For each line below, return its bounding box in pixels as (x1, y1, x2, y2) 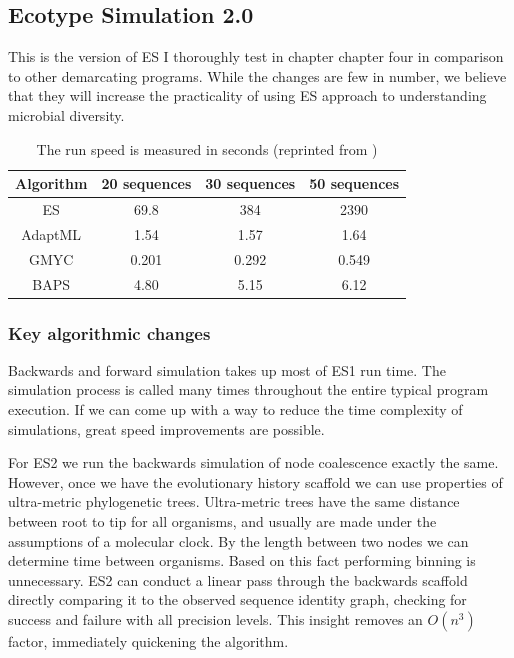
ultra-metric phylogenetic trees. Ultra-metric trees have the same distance (8, 491, 460, 512)
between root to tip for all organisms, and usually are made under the (8, 511, 437, 532)
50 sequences (309, 173, 400, 194)
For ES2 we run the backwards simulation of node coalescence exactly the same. (8, 452, 499, 473)
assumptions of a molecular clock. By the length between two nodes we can (8, 530, 469, 551)
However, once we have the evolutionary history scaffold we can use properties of (8, 471, 503, 492)
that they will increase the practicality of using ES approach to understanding (8, 85, 487, 106)
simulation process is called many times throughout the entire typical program (8, 379, 489, 400)
